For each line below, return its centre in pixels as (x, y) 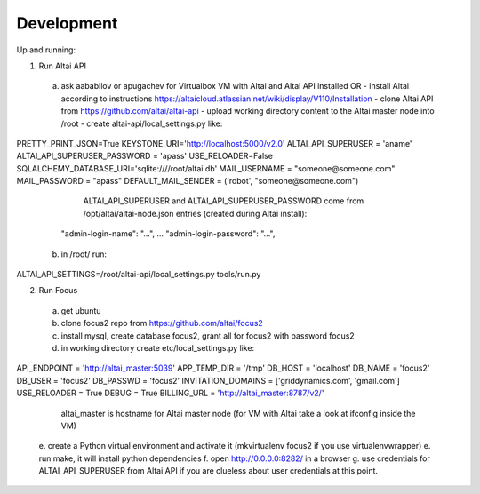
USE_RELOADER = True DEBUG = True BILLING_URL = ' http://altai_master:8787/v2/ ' (170, 393)
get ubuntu (81, 310)
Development (67, 23)
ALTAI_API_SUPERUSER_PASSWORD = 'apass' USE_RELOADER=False (144, 156)
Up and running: (46, 50)
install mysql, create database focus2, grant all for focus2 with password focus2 (208, 335)
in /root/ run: (84, 254)
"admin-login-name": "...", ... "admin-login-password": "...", (168, 234)
